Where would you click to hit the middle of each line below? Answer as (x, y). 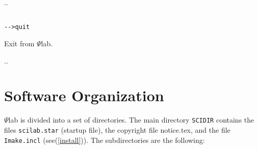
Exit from (19, 43)
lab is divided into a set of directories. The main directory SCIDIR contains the (131, 120)
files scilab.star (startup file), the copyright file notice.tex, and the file (117, 129)
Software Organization (84, 95)
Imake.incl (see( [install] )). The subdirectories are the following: (105, 140)
